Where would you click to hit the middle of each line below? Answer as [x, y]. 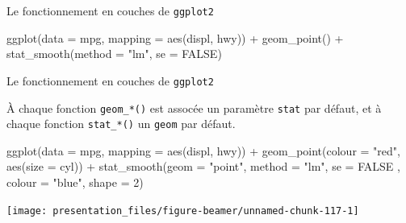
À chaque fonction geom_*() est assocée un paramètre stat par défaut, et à [194, 107]
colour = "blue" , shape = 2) [75, 182]
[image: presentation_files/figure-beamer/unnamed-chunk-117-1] [183, 211]
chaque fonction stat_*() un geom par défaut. [121, 124]
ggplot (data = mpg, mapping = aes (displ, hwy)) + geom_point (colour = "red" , [203, 150]
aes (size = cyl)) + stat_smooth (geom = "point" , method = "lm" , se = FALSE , [203, 166]
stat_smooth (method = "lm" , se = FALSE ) [114, 54]
